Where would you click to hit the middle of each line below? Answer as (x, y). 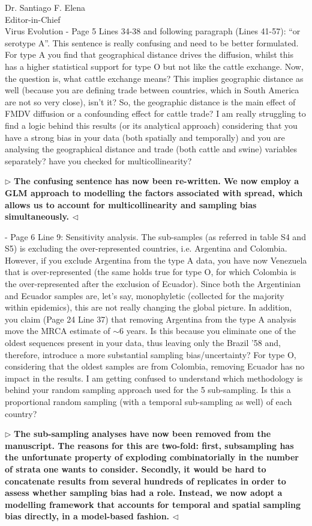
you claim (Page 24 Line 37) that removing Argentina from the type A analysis (151, 319)
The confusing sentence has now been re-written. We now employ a (157, 181)
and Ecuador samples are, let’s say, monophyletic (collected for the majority (145, 295)
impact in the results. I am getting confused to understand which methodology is (154, 378)
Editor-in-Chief (33, 19)
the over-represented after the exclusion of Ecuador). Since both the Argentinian (153, 284)
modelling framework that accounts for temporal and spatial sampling (153, 504)
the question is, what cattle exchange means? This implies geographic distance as (154, 78)
